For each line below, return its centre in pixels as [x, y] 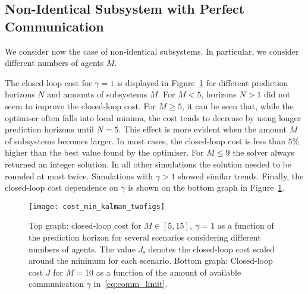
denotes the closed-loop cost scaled [211, 249]
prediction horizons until [49, 129]
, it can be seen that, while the [238, 105]
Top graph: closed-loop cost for [85, 225]
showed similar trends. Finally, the [241, 176]
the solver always [264, 152]
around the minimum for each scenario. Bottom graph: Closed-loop [151, 260]
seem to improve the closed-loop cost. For [81, 105]
